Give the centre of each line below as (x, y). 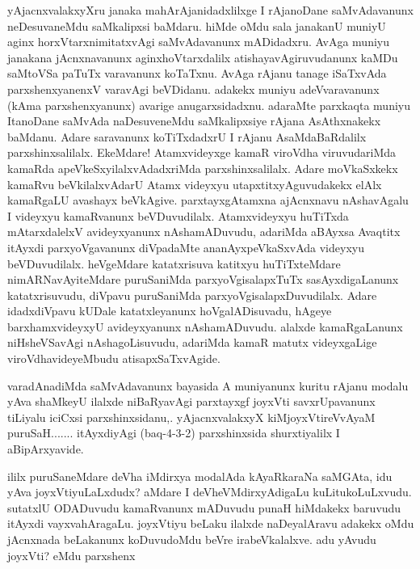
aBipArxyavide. (46, 449)
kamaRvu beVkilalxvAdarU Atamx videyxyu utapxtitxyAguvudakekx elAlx (195, 184)
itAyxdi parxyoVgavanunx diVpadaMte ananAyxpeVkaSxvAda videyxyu (186, 247)
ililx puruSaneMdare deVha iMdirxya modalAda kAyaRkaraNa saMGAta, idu (200, 476)
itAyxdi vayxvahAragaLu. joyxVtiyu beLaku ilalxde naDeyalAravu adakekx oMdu (211, 523)
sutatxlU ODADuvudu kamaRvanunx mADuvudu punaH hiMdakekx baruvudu (204, 507)
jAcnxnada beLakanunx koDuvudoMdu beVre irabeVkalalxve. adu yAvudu (192, 539)
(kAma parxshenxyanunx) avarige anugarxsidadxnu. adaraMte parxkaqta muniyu (209, 105)
